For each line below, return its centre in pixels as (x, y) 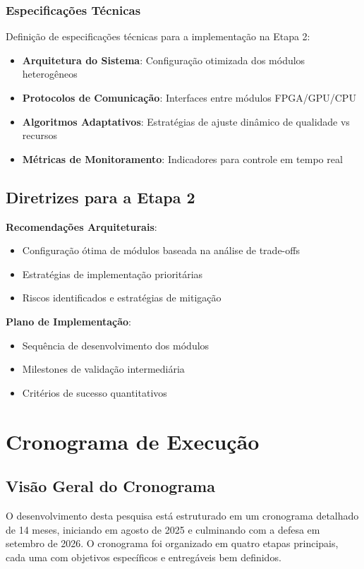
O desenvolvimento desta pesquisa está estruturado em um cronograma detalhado (182, 515)
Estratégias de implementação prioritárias (113, 274)
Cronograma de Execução (133, 441)
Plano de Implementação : (68, 321)
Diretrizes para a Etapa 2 (101, 197)
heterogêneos (50, 74)
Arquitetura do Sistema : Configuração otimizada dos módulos (164, 60)
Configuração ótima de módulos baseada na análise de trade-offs (161, 250)
